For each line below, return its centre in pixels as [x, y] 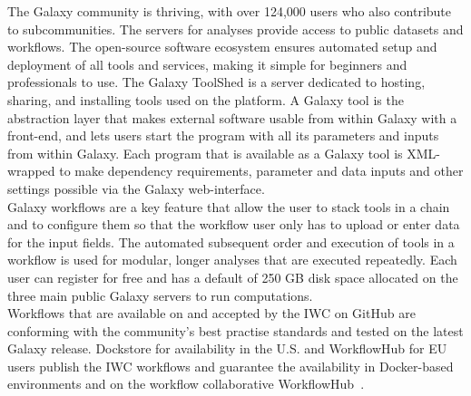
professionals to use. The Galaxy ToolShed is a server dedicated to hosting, [216, 82]
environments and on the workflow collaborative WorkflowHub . [186, 384]
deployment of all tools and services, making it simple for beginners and [207, 64]
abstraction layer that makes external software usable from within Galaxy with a [232, 117]
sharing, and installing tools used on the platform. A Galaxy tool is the [206, 99]
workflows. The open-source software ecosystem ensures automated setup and [222, 47]
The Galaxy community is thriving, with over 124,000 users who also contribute [230, 11]
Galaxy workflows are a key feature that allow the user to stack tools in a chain [229, 206]
